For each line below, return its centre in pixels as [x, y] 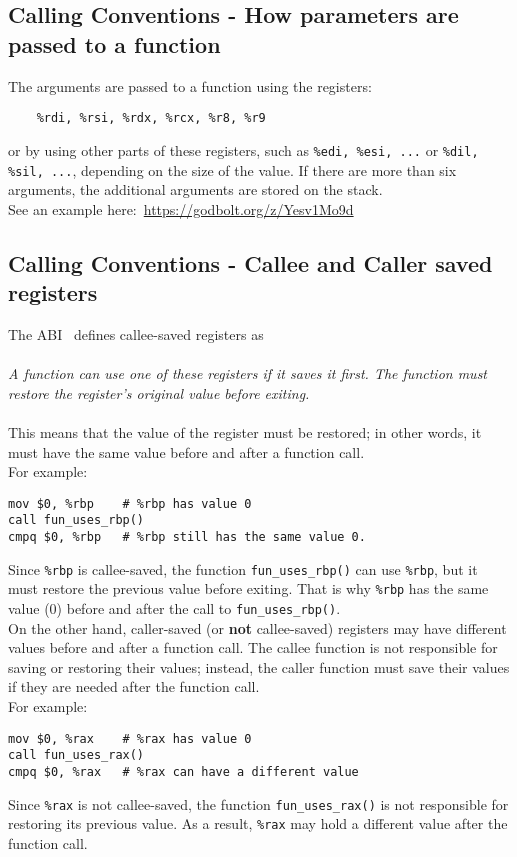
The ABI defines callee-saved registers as [136, 333]
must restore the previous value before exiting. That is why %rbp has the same [248, 588]
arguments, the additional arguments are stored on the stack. [195, 189]
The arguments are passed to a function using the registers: [190, 85]
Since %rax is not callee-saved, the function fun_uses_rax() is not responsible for [258, 803]
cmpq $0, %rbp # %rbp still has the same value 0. [187, 537]
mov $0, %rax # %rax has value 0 [130, 738]
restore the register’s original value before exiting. [159, 392]
